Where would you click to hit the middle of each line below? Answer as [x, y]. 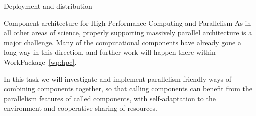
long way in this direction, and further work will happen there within [110, 52]
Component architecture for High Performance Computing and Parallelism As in [128, 23]
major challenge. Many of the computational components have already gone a [123, 42]
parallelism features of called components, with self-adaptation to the [110, 98]
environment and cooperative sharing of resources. [81, 108]
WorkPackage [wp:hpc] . [40, 61]
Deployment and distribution [48, 6]
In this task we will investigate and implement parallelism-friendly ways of [118, 78]
